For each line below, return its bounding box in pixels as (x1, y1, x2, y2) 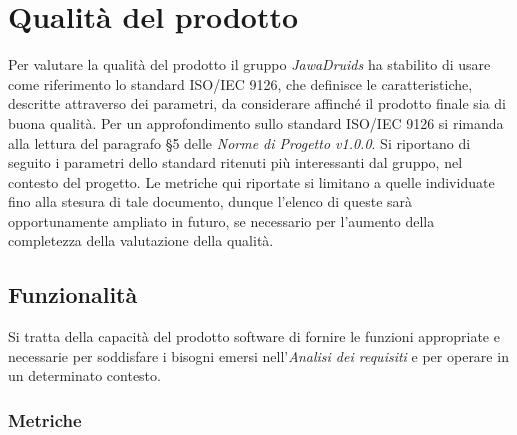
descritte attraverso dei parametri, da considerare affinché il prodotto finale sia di (8, 93, 507, 114)
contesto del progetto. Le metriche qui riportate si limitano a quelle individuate (8, 171, 495, 192)
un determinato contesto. (8, 365, 161, 386)
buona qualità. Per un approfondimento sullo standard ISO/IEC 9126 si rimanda (8, 112, 504, 133)
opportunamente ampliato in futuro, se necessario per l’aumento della (8, 210, 435, 231)
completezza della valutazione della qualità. (8, 230, 274, 251)
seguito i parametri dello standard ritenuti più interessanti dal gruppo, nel (8, 152, 463, 173)
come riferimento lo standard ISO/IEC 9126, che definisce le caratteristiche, (8, 73, 473, 94)
